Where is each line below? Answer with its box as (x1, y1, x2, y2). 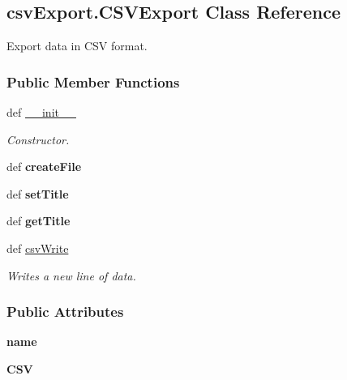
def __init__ (6, 104, 76, 121)
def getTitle (6, 212, 71, 229)
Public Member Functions (6, 71, 180, 92)
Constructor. (6, 130, 70, 147)
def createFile (6, 158, 82, 175)
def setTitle (6, 185, 69, 202)
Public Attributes (6, 301, 124, 322)
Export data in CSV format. (6, 37, 148, 54)
